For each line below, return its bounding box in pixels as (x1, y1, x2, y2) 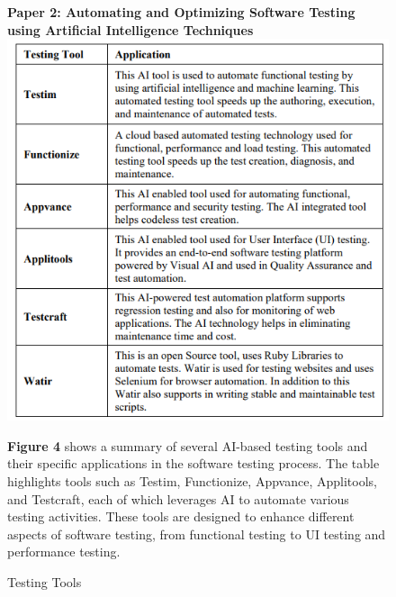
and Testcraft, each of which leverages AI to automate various (7, 489, 349, 508)
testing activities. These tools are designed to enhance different (7, 507, 355, 526)
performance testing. (7, 542, 121, 561)
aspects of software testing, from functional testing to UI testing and (7, 524, 386, 543)
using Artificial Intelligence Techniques (7, 20, 254, 39)
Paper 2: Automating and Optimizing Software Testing (7, 3, 355, 21)
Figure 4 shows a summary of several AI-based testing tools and (7, 436, 368, 455)
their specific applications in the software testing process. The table (7, 454, 380, 473)
